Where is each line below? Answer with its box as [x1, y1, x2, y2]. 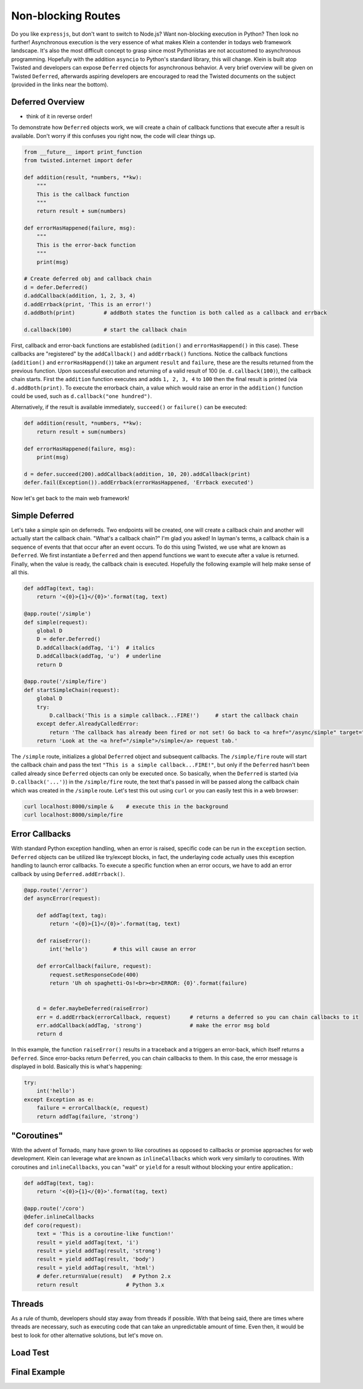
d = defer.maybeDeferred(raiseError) [36, 1005, 149, 1012]
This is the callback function [36, 191, 129, 198]
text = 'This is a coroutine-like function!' [36, 1230, 174, 1237]
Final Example [11, 1367, 65, 1377]
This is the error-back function [36, 241, 136, 248]
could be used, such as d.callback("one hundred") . [11, 393, 152, 400]
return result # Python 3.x [36, 1281, 165, 1288]
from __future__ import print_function [24, 148, 142, 155]
